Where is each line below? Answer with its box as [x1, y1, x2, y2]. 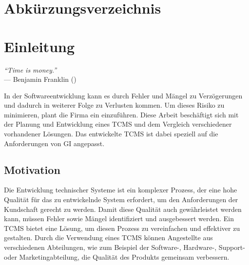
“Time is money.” [4, 64, 57, 75]
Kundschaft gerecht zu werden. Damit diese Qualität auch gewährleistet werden [4, 204, 242, 214]
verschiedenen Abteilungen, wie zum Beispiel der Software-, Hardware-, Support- [4, 242, 245, 252]
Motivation [4, 162, 60, 177]
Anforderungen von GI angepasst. [4, 138, 105, 148]
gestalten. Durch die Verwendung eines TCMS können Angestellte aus [4, 232, 213, 243]
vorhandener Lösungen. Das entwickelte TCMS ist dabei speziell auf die [4, 129, 218, 139]
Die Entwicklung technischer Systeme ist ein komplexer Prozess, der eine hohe [4, 185, 237, 195]
